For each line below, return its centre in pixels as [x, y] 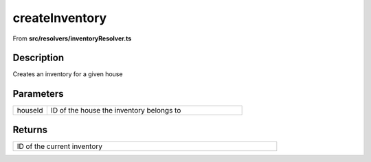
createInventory [60, 18]
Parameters [38, 94]
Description [38, 58]
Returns [30, 129]
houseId [30, 111]
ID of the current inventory [60, 146]
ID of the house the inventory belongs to [116, 111]
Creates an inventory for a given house [68, 74]
